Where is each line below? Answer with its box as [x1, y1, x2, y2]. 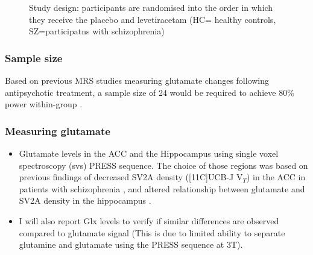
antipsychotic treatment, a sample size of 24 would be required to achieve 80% [5, 86, 294, 98]
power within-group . [5, 98, 83, 110]
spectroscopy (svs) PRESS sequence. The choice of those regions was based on [19, 159, 308, 171]
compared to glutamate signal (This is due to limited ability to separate [19, 226, 285, 239]
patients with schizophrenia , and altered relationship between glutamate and [19, 182, 305, 195]
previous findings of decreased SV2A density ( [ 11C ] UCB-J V [19, 171, 243, 183]
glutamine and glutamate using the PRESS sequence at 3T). [19, 238, 243, 251]
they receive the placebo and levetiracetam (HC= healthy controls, [29, 13, 276, 25]
